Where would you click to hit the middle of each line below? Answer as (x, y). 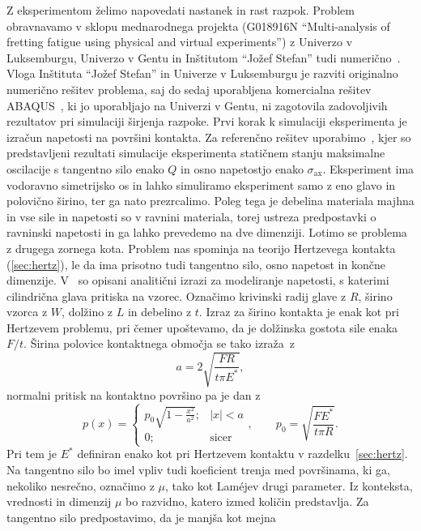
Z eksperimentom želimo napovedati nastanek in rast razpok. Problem (181, 10)
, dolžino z (87, 312)
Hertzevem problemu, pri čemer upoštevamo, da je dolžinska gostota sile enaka (202, 327)
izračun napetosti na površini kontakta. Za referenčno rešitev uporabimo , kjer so (209, 137)
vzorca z (27, 312)
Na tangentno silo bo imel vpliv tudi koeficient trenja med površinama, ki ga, (198, 469)
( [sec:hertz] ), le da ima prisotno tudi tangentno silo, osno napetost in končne (196, 264)
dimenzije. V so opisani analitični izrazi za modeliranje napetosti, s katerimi (198, 280)
